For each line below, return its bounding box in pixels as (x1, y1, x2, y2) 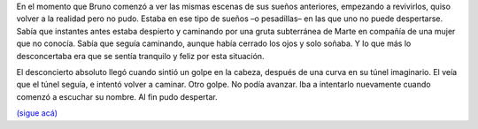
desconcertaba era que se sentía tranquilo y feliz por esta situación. (16, 50, 265, 61)
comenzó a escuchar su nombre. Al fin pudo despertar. (16, 91, 219, 102)
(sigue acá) (16, 108, 58, 118)
